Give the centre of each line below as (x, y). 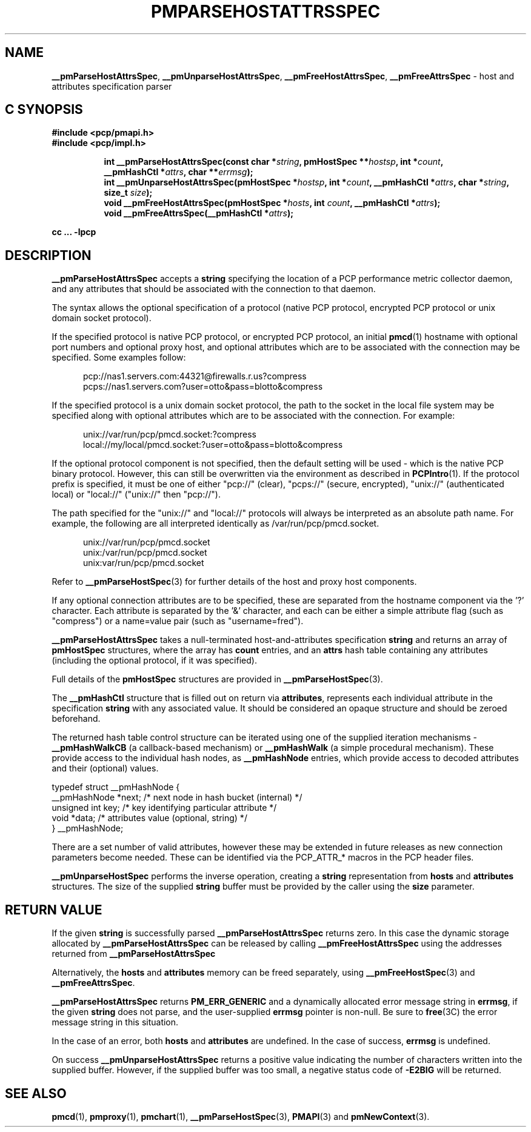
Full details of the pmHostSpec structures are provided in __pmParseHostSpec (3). (217, 679)
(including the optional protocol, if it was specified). (154, 661)
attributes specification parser (112, 86)
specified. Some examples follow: (119, 358)
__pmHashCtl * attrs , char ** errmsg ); (179, 172)
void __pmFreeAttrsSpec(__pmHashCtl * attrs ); (199, 213)
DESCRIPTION (48, 255)
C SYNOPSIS (44, 110)
